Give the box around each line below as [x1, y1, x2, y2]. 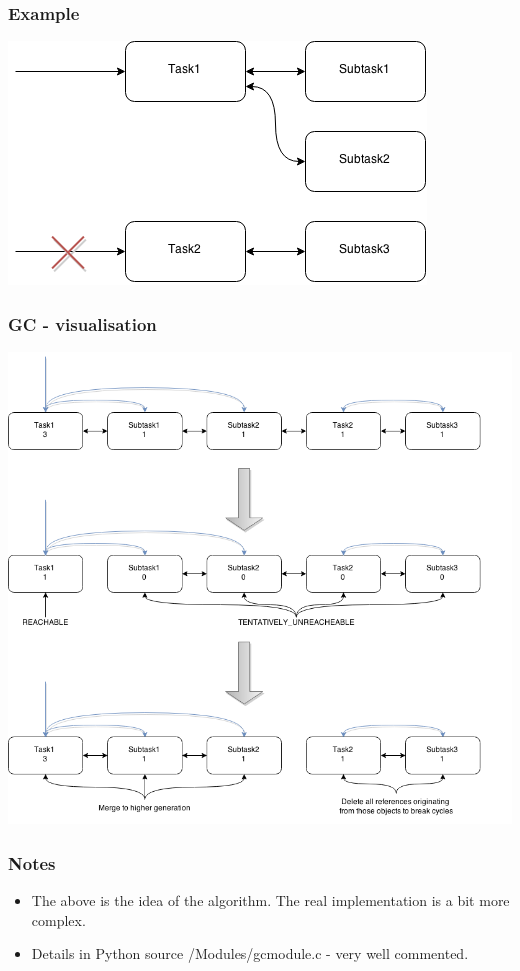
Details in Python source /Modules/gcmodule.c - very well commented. [31, 943, 469, 964]
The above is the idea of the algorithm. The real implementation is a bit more [31, 890, 510, 911]
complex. [31, 909, 86, 930]
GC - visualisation [8, 311, 157, 336]
